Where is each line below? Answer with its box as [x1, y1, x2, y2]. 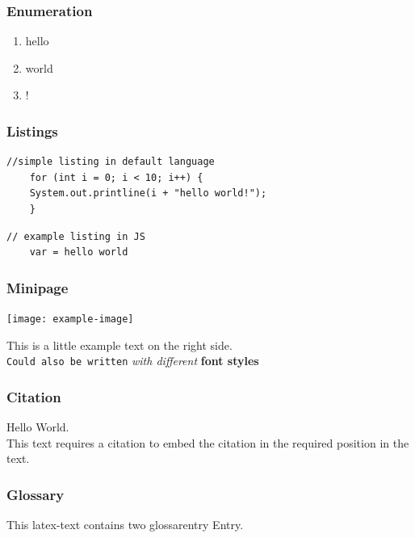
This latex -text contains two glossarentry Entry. [6, 516, 244, 533]
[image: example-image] [6, 313, 134, 325]
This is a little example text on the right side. [6, 336, 233, 353]
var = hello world [29, 246, 128, 258]
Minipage [6, 277, 69, 297]
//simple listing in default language [6, 156, 215, 168]
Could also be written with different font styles [6, 352, 259, 369]
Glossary [6, 484, 65, 504]
